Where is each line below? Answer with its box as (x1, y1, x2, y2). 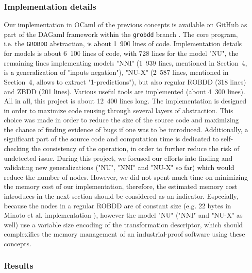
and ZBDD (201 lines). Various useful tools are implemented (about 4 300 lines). (4, 86, 245, 96)
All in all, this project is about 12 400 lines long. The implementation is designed (4, 96, 247, 106)
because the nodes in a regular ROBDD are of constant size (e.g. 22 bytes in (4, 200, 231, 210)
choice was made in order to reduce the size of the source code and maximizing (4, 115, 239, 125)
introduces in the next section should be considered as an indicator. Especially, (4, 191, 238, 201)
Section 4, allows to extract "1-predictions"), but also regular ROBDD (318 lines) (4, 76, 246, 86)
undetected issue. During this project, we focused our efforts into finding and (4, 153, 233, 163)
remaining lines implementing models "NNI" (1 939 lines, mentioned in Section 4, (4, 57, 247, 68)
